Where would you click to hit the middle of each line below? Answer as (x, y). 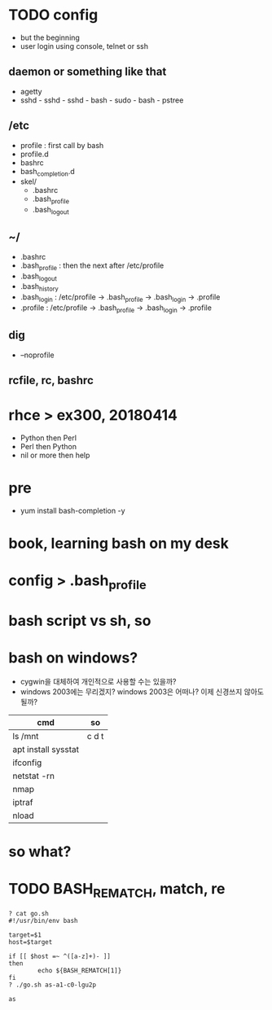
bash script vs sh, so (80, 621)
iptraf (23, 802)
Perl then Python (48, 446)
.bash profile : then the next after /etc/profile (92, 266)
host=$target (31, 942)
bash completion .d (47, 172)
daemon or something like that (88, 72)
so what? (40, 852)
